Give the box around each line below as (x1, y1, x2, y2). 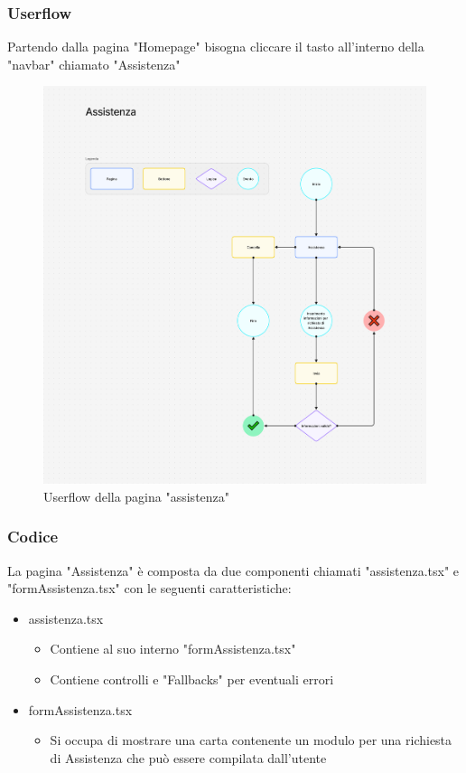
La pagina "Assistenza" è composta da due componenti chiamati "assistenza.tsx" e (7, 561, 460, 580)
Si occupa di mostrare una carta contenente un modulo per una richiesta (50, 731, 452, 749)
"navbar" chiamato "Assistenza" (7, 54, 181, 73)
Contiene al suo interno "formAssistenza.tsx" (50, 639, 296, 658)
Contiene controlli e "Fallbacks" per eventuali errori (50, 670, 334, 689)
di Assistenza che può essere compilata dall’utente (50, 748, 327, 767)
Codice (7, 525, 59, 548)
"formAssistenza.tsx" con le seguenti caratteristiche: (7, 579, 292, 598)
